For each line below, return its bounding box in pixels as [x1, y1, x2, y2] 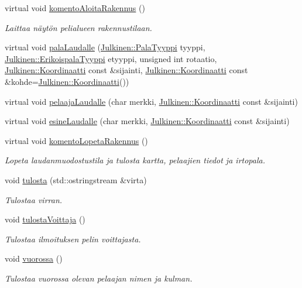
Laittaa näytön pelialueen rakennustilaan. [5, 21, 152, 33]
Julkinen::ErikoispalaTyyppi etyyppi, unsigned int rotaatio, [5, 52, 217, 64]
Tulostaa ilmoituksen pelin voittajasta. [5, 232, 141, 245]
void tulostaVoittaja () [5, 213, 85, 225]
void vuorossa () [5, 252, 63, 265]
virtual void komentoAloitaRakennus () [5, 2, 145, 13]
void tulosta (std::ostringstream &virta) [5, 173, 147, 186]
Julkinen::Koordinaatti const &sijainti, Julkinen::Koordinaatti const [5, 64, 248, 76]
